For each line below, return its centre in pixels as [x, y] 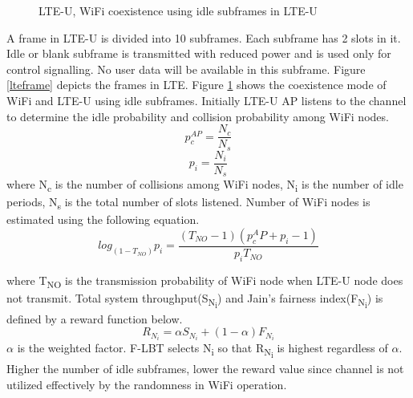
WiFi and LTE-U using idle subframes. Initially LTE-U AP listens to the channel [206, 100]
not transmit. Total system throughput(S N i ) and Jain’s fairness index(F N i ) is [195, 300]
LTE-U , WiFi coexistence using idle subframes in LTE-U [178, 10]
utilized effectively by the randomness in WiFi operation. [147, 384]
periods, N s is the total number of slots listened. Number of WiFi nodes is [188, 203]
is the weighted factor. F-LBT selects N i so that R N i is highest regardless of [202, 350]
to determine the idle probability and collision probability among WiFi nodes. [198, 116]
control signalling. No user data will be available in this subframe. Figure [186, 69]
